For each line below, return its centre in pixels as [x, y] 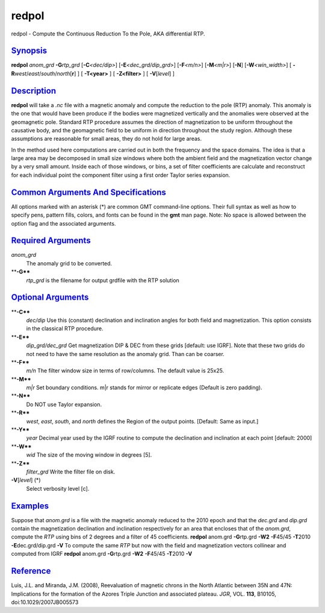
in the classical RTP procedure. [65, 328]
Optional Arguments [50, 297]
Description [34, 91]
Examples [30, 506]
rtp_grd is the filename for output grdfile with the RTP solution [103, 280]
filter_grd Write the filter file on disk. [71, 472]
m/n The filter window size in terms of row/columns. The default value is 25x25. [125, 371]
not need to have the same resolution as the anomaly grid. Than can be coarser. [125, 354]
